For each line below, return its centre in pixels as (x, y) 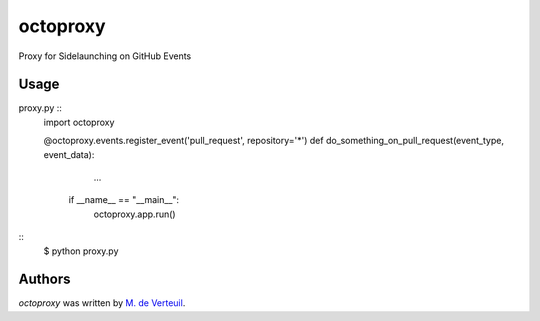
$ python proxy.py (81, 251)
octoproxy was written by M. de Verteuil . (102, 303)
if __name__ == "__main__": (124, 200)
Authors (44, 279)
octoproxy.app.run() (134, 214)
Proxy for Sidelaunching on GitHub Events (105, 56)
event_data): (69, 154)
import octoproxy (79, 122)
